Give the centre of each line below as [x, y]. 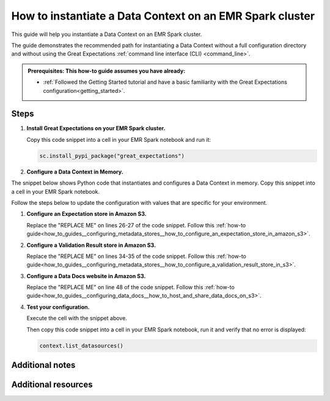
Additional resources [52, 385]
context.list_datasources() [81, 346]
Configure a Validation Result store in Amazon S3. [91, 245]
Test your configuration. [58, 307]
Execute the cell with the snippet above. [77, 318]
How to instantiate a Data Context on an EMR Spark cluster [163, 16]
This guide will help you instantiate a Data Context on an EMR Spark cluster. [107, 34]
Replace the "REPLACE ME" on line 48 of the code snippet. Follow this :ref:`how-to [130, 287]
